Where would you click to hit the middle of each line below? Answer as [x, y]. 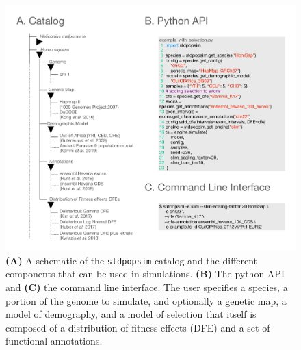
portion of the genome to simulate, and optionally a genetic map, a [146, 300]
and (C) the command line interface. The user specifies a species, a [147, 287]
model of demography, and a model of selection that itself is [131, 314]
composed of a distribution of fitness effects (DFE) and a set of [138, 327]
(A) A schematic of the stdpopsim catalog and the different [132, 260]
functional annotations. [54, 341]
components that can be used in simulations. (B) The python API [145, 274]
